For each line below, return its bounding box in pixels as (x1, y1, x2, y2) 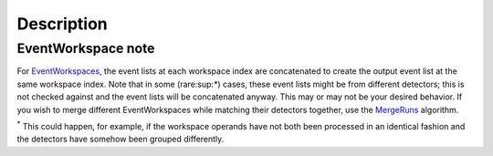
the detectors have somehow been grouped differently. (16, 133, 225, 145)
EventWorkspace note (16, 40, 155, 57)
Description (16, 14, 109, 34)
